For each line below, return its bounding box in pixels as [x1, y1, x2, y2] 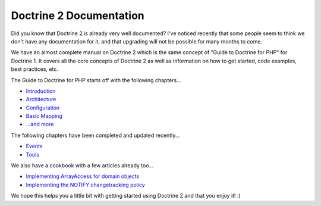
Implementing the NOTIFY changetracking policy [26, 181, 145, 188]
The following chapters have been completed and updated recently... [11, 132, 180, 139]
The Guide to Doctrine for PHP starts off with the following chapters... [11, 76, 181, 83]
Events [26, 143, 43, 150]
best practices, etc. [11, 65, 59, 73]
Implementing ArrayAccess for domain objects [26, 173, 140, 180]
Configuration [26, 104, 60, 111]
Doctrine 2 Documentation [11, 9, 145, 22]
